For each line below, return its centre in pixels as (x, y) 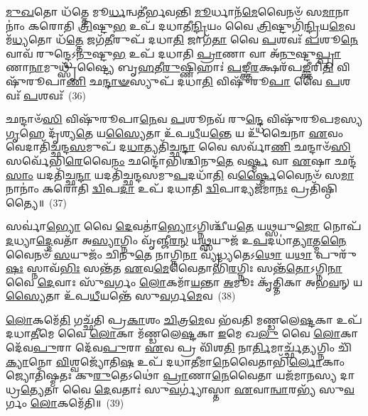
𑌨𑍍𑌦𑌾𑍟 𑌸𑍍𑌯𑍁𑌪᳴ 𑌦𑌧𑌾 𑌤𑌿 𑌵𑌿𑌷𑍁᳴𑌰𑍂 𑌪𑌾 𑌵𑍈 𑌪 (221, 81)
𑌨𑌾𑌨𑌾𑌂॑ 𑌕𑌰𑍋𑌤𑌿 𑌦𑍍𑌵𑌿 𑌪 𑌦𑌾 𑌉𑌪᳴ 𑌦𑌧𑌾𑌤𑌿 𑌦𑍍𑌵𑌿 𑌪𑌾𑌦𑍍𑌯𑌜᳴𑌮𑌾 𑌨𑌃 (147, 188)
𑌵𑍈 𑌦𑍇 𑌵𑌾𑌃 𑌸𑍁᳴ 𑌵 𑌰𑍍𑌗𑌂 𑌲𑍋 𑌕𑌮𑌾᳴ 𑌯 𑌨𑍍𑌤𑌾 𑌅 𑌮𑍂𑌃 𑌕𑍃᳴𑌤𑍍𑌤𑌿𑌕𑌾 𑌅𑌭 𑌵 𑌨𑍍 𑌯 (184, 281)
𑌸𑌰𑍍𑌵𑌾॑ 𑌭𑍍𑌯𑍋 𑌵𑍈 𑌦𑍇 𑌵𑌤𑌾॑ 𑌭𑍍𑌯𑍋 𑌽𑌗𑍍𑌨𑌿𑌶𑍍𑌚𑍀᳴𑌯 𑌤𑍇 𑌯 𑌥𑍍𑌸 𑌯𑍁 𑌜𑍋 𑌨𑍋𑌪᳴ (184, 226)
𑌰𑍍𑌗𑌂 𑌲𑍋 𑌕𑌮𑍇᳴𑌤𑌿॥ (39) (65, 403)
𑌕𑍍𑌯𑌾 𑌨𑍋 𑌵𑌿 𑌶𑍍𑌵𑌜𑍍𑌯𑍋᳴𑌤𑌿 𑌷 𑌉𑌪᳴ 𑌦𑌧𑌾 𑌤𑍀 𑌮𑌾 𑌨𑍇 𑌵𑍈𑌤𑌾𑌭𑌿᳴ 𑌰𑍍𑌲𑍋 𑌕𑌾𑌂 (175, 361)
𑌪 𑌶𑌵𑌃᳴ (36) (55, 95)
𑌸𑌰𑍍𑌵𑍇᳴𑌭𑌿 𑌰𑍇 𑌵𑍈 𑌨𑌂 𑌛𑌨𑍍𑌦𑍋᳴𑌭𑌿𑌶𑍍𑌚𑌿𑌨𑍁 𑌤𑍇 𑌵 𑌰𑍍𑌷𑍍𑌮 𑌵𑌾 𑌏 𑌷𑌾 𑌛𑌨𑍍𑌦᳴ (181, 160)
